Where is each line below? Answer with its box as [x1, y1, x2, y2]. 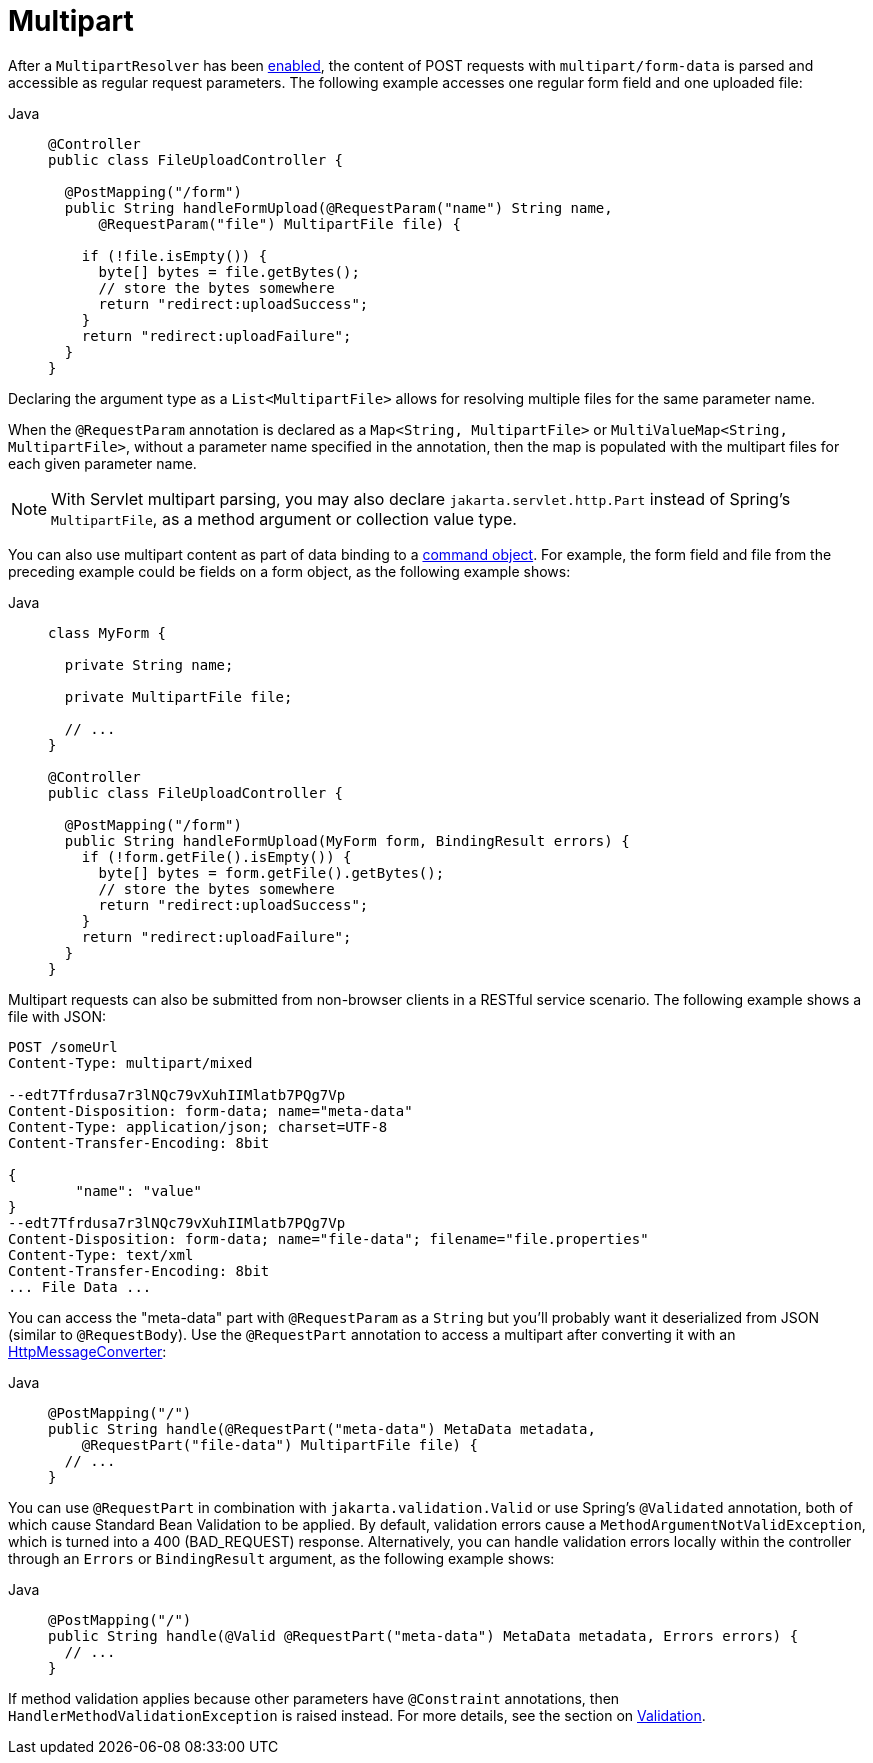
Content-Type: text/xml [8, 1246, 194, 1263]
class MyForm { [48, 624, 167, 641]
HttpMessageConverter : [8, 1342, 167, 1360]
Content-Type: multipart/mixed [8, 1054, 253, 1071]
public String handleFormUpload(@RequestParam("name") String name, [64, 199, 613, 216]
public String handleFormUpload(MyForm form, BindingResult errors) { [64, 832, 630, 849]
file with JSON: [8, 1007, 106, 1025]
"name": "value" [75, 1182, 202, 1199]
